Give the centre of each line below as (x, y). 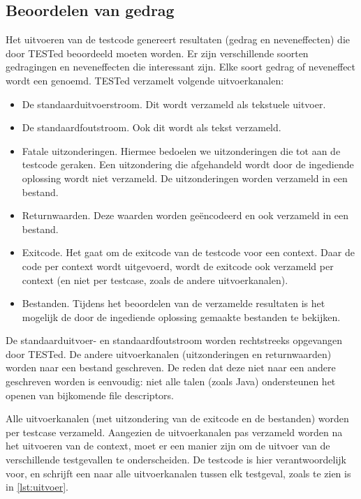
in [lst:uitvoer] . (37, 487)
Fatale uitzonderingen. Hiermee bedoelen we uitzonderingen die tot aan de (181, 150)
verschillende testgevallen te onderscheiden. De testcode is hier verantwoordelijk (176, 460)
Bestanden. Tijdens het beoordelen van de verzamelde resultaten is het (174, 303)
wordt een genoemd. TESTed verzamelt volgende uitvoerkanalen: (145, 80)
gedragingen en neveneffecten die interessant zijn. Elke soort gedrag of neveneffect (181, 67)
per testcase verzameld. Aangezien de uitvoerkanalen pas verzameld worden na (174, 432)
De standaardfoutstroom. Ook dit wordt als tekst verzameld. (152, 127)
